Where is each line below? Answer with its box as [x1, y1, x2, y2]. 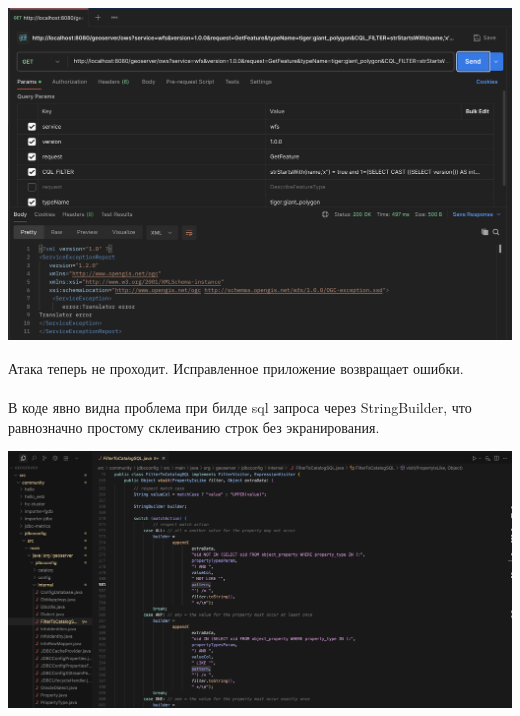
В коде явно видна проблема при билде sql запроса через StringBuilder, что [8, 397, 472, 417]
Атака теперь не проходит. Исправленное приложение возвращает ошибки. [8, 357, 464, 378]
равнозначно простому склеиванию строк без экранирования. [8, 416, 380, 437]
